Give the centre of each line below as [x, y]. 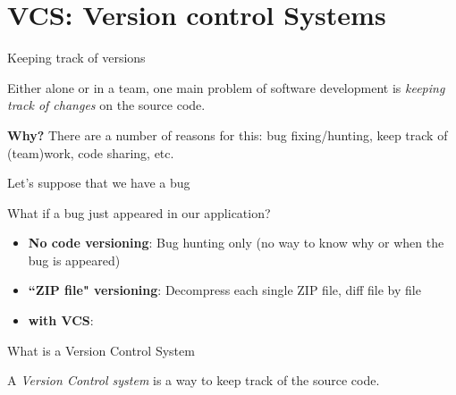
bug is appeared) [74, 260]
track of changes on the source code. [106, 105]
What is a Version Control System [101, 350]
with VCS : [61, 320]
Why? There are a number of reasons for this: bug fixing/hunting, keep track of [228, 134]
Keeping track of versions [76, 58]
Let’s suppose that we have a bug [99, 183]
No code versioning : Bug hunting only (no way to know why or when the [236, 243]
